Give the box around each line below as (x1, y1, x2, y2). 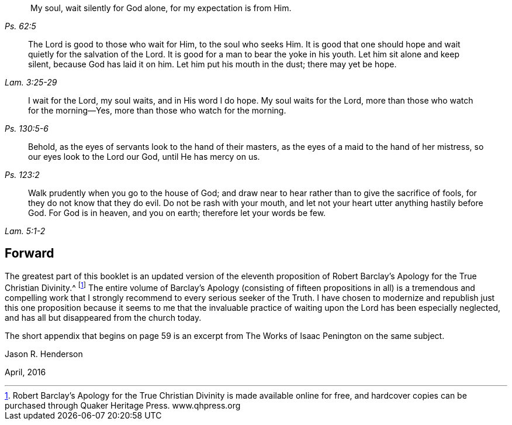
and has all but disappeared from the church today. (5, 312, 202, 323)
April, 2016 (5, 366, 46, 377)
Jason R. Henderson (5, 348, 83, 359)
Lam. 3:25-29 (5, 77, 57, 87)
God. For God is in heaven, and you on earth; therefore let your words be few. (28, 208, 326, 218)
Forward (5, 246, 54, 261)
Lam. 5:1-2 (5, 226, 46, 236)
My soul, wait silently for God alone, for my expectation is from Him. (30, 3, 292, 13)
